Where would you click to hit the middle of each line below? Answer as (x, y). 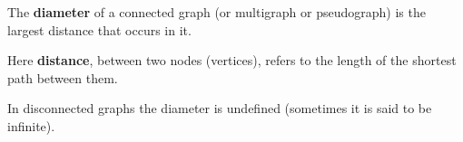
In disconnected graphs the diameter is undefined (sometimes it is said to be (220, 108)
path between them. (63, 77)
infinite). (31, 125)
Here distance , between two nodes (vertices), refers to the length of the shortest (232, 60)
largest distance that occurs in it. (99, 29)
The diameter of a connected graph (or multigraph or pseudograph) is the (217, 12)
